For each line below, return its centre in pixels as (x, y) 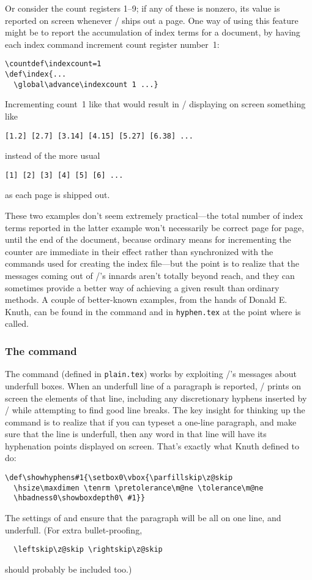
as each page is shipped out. (58, 195)
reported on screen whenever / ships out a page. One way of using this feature (152, 20)
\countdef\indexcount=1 (53, 64)
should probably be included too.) (69, 569)
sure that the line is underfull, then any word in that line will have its (136, 434)
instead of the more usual (53, 155)
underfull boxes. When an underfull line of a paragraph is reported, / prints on (153, 385)
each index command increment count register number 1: (112, 44)
